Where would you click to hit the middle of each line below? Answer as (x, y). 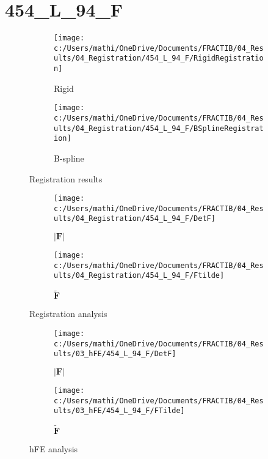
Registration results (66, 178)
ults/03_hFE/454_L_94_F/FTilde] (119, 411)
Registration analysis (68, 314)
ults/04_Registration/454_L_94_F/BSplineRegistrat (159, 128)
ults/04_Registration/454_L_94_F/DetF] (135, 219)
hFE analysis (54, 449)
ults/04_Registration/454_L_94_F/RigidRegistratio (159, 58)
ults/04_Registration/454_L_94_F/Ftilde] (139, 276)
